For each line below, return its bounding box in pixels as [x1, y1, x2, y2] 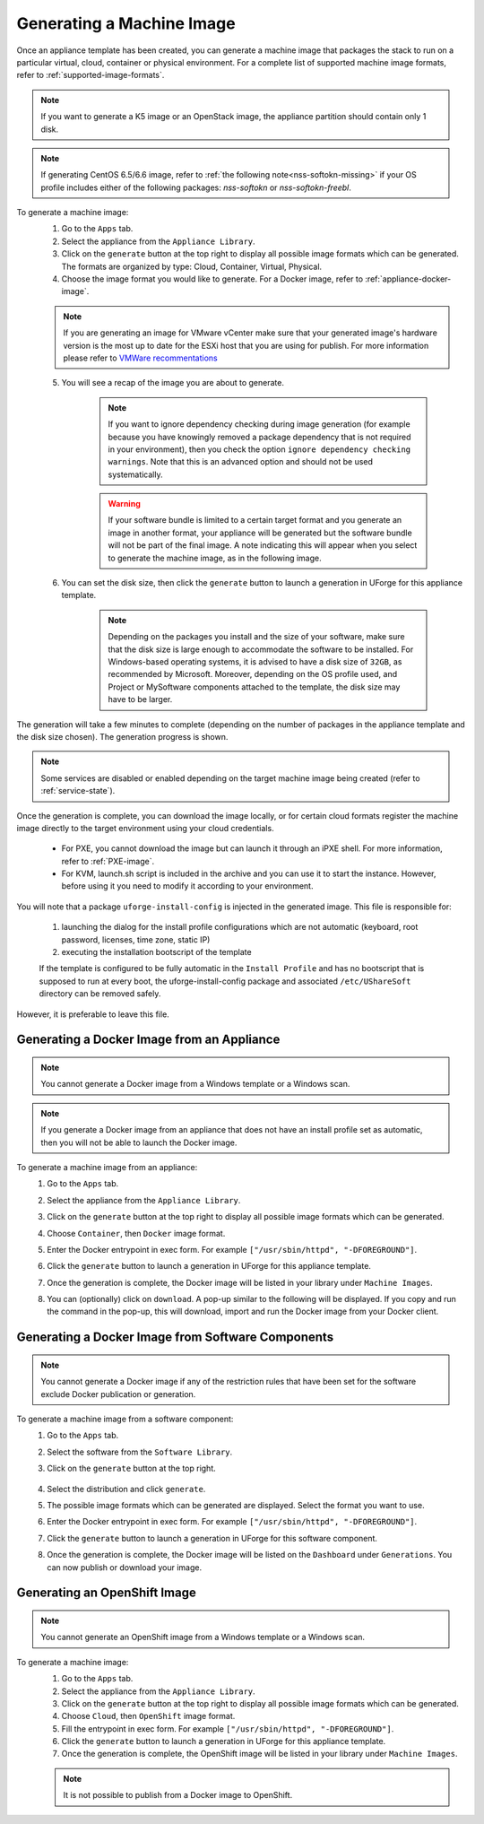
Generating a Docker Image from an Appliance [16, 1032, 281, 1047]
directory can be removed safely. [39, 988, 161, 999]
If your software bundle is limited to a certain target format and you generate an [108, 515, 402, 525]
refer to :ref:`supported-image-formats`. [16, 70, 165, 81]
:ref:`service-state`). [40, 786, 116, 796]
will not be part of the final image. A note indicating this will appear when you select [108, 540, 418, 551]
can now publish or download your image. [47, 1561, 202, 1573]
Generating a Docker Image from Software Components [16, 1330, 334, 1345]
